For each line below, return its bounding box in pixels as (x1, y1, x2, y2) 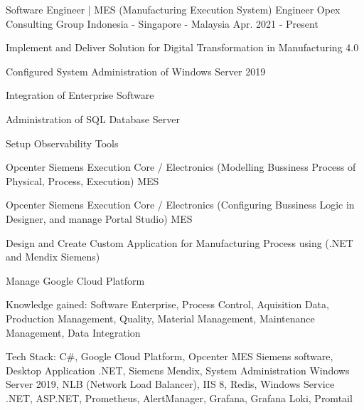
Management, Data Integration (6, 325, 141, 340)
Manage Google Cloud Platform (6, 273, 145, 288)
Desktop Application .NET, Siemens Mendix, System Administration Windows (6, 362, 350, 377)
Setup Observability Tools (6, 135, 119, 150)
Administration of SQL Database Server (6, 111, 180, 126)
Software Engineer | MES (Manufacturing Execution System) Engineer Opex (6, 2, 341, 16)
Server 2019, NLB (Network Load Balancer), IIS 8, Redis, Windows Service (6, 377, 335, 391)
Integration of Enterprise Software (6, 88, 154, 102)
